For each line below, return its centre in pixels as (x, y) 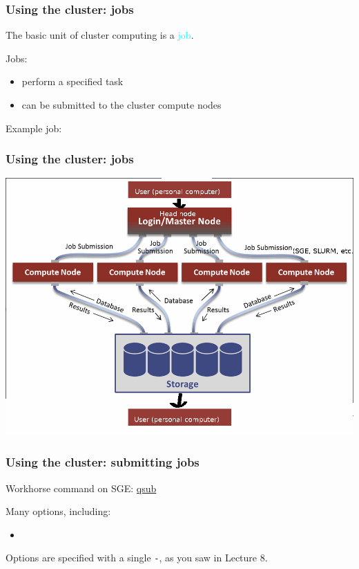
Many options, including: (58, 511)
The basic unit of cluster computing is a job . (100, 35)
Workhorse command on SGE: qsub (81, 488)
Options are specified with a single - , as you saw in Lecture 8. (137, 558)
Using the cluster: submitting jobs (103, 462)
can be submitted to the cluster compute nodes (122, 105)
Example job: (34, 128)
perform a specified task (72, 81)
